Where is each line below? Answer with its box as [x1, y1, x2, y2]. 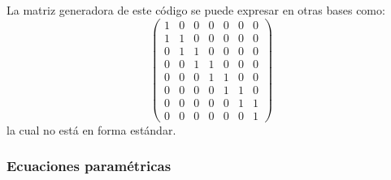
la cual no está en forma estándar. [7, 121, 176, 138]
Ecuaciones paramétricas [7, 156, 172, 176]
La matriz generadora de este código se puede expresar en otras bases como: [7, 2, 385, 18]
